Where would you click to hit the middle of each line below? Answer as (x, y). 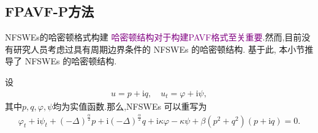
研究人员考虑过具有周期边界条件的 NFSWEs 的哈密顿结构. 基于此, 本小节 (159, 49)
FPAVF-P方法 (50, 11)
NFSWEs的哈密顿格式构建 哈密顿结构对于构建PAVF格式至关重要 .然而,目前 (153, 37)
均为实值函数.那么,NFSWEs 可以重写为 (130, 106)
